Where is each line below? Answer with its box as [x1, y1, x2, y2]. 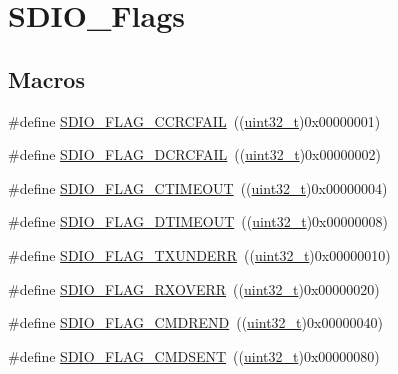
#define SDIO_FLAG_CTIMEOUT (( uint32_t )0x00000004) [8, 177, 388, 198]
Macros [8, 63, 85, 94]
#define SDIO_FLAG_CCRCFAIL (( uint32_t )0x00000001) [8, 110, 381, 131]
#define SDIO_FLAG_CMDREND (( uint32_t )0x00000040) [8, 312, 383, 333]
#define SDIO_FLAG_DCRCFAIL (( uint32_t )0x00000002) [8, 144, 381, 165]
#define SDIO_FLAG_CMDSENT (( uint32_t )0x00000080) [8, 345, 380, 366]
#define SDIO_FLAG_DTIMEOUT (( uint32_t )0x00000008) [8, 211, 388, 232]
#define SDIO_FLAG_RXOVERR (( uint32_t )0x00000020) [8, 278, 380, 299]
